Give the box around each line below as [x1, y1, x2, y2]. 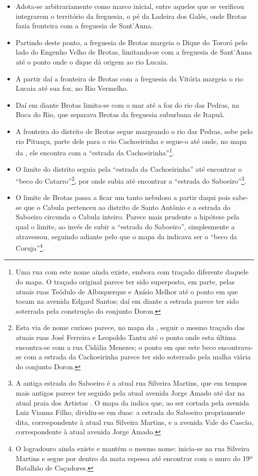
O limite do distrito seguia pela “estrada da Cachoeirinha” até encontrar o [15, 164, 242, 174]
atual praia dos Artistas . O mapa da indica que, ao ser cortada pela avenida [15, 397, 250, 408]
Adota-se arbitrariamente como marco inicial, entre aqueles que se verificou [15, 1, 244, 11]
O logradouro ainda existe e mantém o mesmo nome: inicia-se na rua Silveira [15, 443, 250, 453]
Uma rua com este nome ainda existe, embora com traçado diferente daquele [15, 267, 249, 277]
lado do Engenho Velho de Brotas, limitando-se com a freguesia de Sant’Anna [15, 47, 252, 57]
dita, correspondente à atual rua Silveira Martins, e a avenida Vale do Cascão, [15, 416, 254, 427]
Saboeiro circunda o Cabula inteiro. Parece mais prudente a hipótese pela [15, 211, 240, 222]
